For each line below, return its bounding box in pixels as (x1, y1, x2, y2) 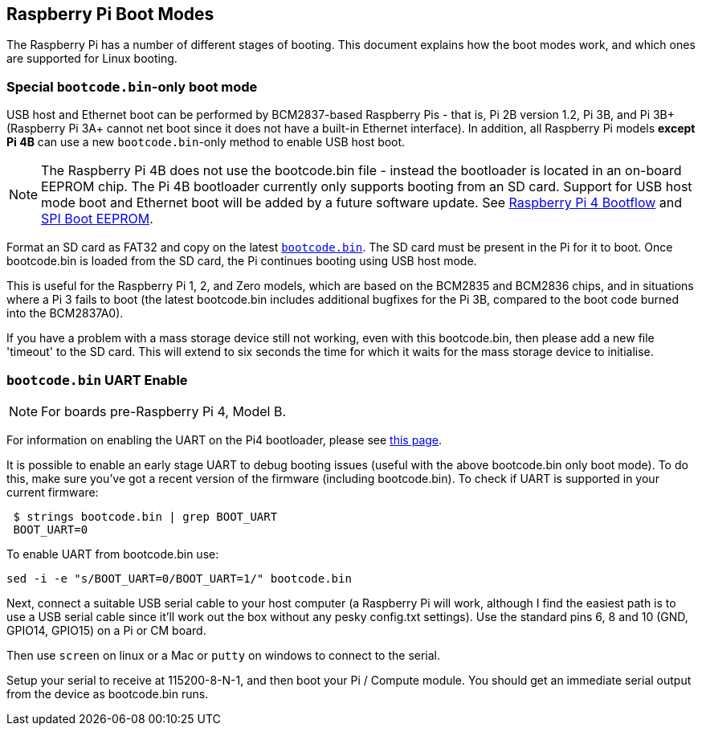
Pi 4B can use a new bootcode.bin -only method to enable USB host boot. (6, 135, 406, 149)
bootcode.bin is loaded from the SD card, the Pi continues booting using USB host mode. (6, 254, 477, 268)
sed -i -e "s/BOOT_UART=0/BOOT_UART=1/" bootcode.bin (6, 571, 352, 585)
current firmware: (6, 485, 99, 499)
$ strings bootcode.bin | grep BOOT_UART (13, 509, 278, 523)
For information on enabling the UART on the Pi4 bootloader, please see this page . (6, 432, 443, 447)
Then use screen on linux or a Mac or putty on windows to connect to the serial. (6, 648, 441, 662)
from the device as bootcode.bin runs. (6, 686, 209, 701)
